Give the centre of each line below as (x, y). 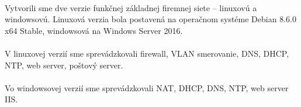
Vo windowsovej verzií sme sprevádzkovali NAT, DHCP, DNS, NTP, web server (147, 87)
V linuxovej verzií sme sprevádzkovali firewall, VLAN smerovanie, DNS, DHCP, (147, 53)
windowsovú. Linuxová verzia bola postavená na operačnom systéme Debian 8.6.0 (150, 19)
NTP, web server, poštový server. (64, 65)
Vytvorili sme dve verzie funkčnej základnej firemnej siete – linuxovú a (131, 7)
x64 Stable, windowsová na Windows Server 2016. (94, 30)
